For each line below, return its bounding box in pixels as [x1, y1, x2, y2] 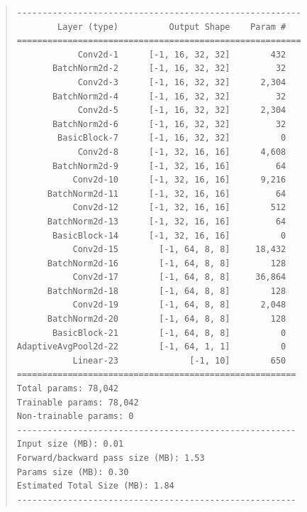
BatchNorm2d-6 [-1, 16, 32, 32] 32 [52, 119, 286, 129]
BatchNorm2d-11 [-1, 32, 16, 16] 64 [47, 188, 286, 199]
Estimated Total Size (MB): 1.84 [16, 481, 174, 491]
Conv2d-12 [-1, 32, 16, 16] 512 [72, 202, 286, 213]
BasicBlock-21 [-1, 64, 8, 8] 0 [52, 327, 286, 338]
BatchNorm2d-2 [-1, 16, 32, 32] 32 [52, 63, 286, 74]
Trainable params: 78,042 [16, 397, 139, 408]
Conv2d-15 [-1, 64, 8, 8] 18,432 [72, 244, 286, 255]
